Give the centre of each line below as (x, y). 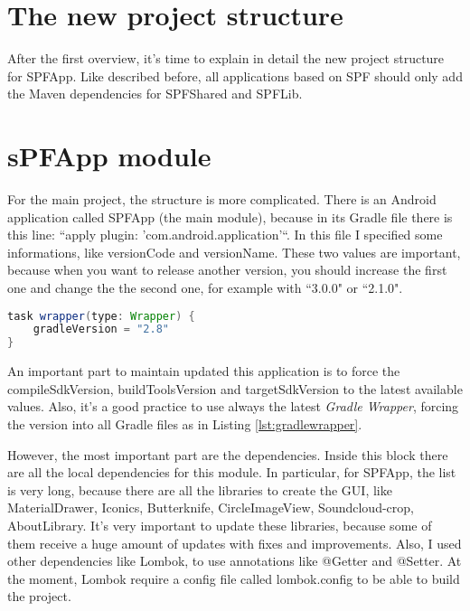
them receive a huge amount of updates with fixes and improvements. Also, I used (235, 543)
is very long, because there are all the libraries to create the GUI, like (200, 489)
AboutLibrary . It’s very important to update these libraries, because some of (220, 525)
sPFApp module (109, 156)
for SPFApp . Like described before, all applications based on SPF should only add (235, 75)
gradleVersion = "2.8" (101, 329)
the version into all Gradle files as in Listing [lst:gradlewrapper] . (185, 424)
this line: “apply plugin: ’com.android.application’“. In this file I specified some (225, 235)
